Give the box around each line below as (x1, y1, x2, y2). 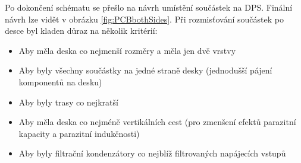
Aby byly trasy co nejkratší (18, 95, 118, 108)
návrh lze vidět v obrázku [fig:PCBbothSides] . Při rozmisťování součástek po (5, 12, 284, 25)
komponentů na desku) (18, 75, 102, 88)
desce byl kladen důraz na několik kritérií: (5, 24, 158, 37)
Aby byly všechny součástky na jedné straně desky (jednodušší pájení (18, 64, 272, 76)
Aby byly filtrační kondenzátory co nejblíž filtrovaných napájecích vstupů (18, 147, 286, 159)
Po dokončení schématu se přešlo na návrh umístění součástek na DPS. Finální (5, 1, 293, 13)
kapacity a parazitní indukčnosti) (18, 127, 140, 139)
